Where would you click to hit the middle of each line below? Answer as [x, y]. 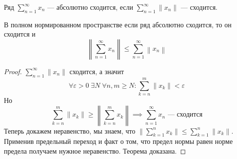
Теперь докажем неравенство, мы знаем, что [70, 130]
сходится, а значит [97, 71]
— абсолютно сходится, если [90, 7]
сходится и [20, 34]
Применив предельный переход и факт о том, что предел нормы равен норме [118, 141]
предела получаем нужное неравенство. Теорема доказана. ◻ [95, 150]
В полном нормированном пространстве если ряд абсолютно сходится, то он [118, 24]
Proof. [13, 71]
